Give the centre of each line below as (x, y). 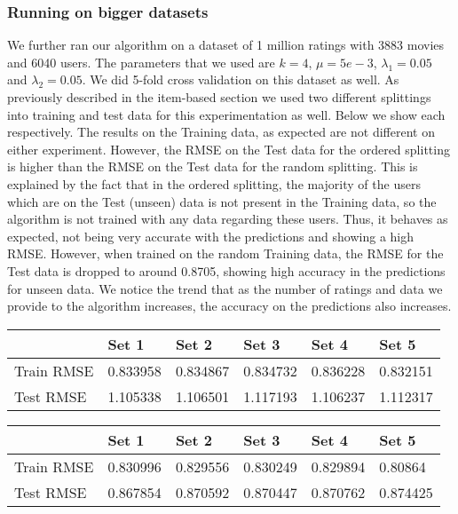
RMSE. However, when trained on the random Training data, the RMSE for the (225, 253)
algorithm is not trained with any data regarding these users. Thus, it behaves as (228, 219)
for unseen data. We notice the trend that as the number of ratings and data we (225, 288)
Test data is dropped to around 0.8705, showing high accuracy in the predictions (226, 270)
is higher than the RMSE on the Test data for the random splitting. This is (213, 166)
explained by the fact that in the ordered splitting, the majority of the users (214, 183)
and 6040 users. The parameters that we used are (141, 62)
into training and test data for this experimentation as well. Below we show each (226, 114)
